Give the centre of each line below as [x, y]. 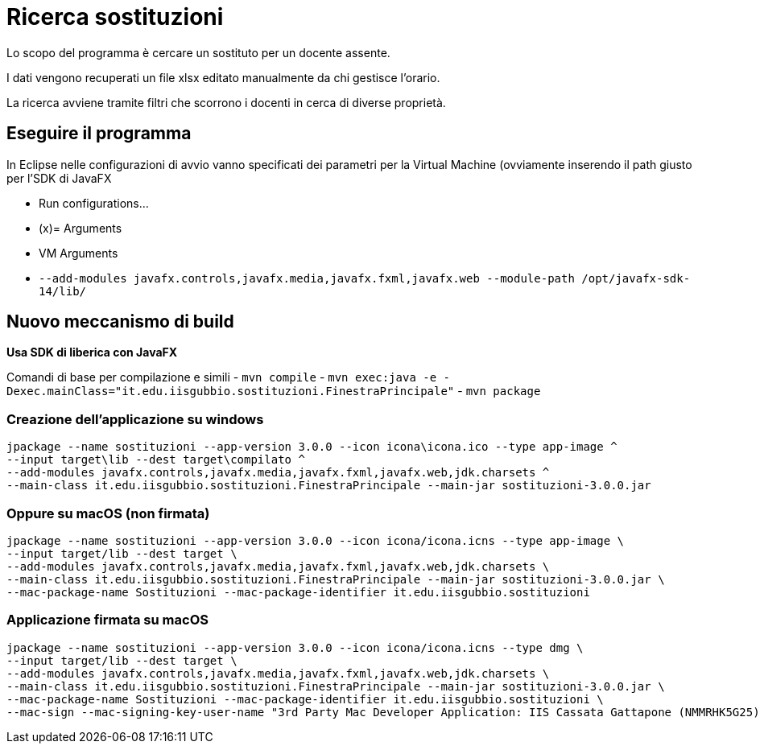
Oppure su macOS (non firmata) [108, 513]
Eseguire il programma [99, 134]
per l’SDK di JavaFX [59, 178]
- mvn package [499, 391]
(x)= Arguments [81, 228]
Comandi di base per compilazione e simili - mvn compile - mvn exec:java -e [222, 377]
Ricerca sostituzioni [115, 17]
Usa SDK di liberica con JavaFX [92, 352]
